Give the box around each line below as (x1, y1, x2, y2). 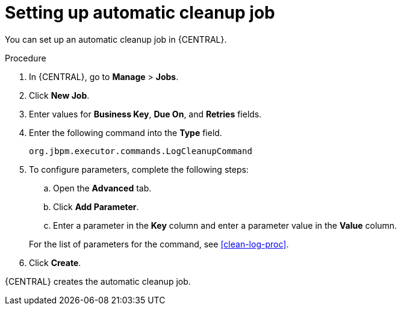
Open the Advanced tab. (53, 182, 152, 193)
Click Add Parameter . (53, 201, 139, 212)
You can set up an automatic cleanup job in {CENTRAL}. (5, 34, 227, 45)
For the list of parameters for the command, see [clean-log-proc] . (29, 238, 289, 249)
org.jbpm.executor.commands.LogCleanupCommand (29, 146, 252, 156)
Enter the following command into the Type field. (29, 127, 222, 138)
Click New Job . (29, 90, 90, 101)
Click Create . (29, 257, 81, 268)
